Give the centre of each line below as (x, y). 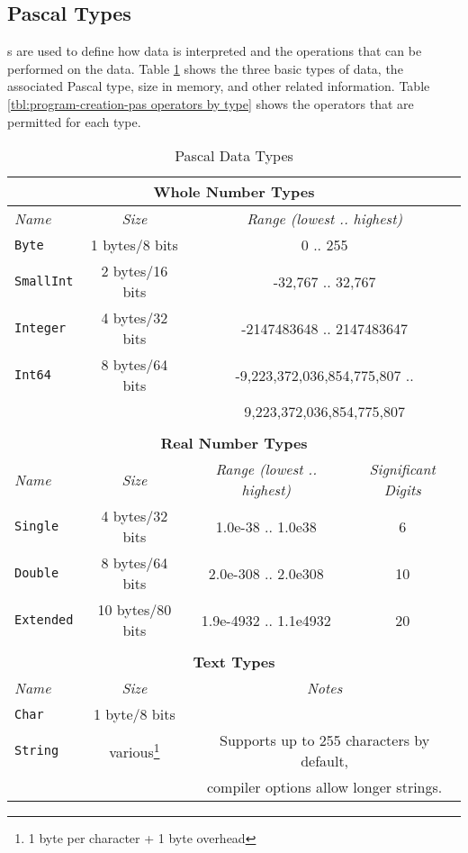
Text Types (234, 662)
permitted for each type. (74, 121)
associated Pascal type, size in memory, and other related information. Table (219, 86)
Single (37, 526)
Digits (402, 490)
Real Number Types (234, 443)
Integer (40, 328)
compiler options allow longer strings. (324, 787)
